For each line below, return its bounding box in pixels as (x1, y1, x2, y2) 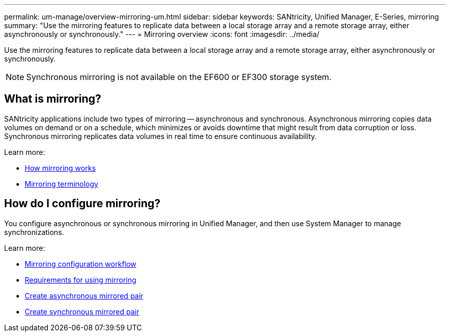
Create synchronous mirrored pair (25, 307, 139, 316)
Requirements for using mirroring (25, 275, 137, 284)
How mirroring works (25, 163, 96, 172)
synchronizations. (4, 227, 64, 236)
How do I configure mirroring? (4, 197, 161, 210)
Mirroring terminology (25, 179, 99, 188)
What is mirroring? (4, 92, 102, 106)
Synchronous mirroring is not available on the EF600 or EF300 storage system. (26, 72, 332, 82)
